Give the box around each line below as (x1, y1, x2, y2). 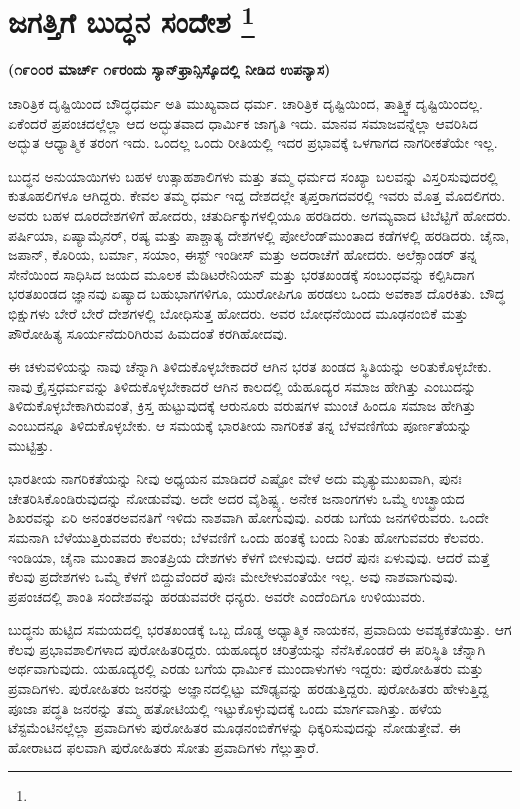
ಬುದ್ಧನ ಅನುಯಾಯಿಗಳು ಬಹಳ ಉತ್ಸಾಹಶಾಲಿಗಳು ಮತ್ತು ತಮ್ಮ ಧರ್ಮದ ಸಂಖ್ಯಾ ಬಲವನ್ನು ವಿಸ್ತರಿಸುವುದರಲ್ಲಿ (8, 165, 498, 186)
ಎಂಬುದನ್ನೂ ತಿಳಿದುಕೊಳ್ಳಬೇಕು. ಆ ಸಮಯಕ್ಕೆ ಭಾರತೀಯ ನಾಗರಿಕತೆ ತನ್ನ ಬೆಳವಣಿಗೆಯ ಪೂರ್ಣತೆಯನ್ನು (8, 414, 472, 435)
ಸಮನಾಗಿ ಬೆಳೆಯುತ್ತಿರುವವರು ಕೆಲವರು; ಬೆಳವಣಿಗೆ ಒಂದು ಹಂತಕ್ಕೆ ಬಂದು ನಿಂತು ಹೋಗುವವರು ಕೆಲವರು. (8, 526, 485, 547)
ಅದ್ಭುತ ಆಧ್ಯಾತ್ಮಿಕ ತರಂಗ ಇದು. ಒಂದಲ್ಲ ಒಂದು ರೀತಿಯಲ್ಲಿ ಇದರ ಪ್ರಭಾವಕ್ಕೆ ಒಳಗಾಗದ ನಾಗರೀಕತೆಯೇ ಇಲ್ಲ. (8, 132, 498, 153)
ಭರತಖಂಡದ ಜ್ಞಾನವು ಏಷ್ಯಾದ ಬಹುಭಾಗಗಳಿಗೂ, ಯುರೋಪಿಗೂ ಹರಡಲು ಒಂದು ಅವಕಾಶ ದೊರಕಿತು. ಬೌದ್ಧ (8, 283, 505, 304)
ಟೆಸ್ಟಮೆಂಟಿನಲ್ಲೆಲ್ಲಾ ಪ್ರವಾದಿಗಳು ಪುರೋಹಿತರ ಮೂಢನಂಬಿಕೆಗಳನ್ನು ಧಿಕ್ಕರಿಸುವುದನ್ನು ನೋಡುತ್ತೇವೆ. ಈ (8, 717, 461, 738)
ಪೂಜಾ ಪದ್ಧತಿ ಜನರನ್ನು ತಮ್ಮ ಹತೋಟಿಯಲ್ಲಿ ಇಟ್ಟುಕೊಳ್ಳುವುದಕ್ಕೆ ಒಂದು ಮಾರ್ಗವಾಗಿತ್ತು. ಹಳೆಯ (8, 697, 442, 718)
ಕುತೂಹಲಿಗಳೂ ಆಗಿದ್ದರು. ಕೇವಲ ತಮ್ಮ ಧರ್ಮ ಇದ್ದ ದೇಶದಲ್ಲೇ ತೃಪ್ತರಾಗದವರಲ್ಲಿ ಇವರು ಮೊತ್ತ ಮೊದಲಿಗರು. (8, 185, 506, 206)
